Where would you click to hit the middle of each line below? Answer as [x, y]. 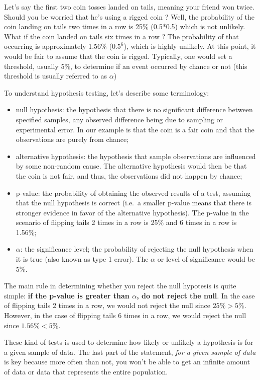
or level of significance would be [206, 259]
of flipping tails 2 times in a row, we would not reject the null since [107, 305]
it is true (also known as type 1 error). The [82, 259]
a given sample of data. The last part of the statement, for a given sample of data [130, 352]
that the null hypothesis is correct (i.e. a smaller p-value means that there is [134, 203]
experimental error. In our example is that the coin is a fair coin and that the [135, 129]
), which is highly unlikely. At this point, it [190, 46]
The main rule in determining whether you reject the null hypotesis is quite [120, 286]
